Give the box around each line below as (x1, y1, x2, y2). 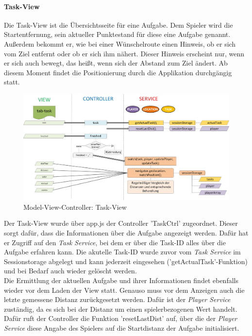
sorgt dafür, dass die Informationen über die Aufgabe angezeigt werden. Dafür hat (4, 227, 249, 237)
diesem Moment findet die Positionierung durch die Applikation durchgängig (4, 67, 232, 77)
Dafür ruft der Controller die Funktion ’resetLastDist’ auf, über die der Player (4, 313, 237, 323)
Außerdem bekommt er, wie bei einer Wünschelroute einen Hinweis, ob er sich (4, 38, 236, 49)
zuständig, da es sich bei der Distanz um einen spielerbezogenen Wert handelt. (4, 303, 237, 314)
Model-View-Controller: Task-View (23, 202, 127, 212)
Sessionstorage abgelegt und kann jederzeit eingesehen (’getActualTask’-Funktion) (4, 256, 248, 266)
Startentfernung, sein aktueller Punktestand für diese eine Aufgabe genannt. (4, 29, 231, 39)
